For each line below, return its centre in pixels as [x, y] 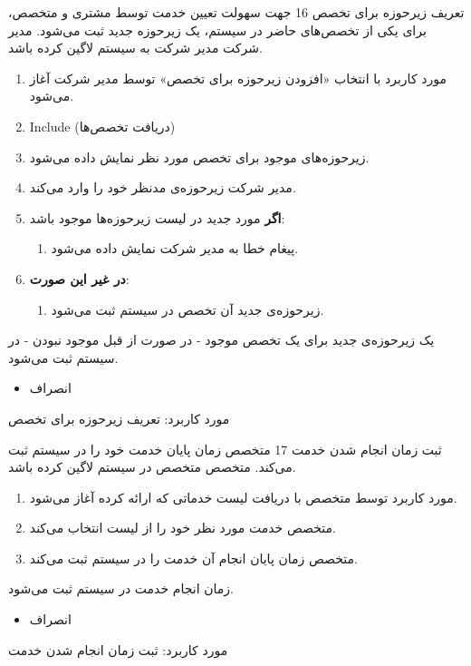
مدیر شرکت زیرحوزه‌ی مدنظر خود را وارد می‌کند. [163, 187]
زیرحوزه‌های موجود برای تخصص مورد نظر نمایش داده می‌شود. [199, 157]
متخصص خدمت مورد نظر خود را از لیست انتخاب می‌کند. [183, 528]
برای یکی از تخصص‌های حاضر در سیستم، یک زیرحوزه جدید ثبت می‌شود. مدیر [217, 29]
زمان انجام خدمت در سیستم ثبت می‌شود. [121, 588]
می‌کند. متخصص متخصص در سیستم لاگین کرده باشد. [152, 467]
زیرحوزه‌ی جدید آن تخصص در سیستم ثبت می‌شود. [187, 309]
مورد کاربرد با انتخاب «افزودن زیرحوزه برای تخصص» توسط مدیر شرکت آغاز [238, 78]
